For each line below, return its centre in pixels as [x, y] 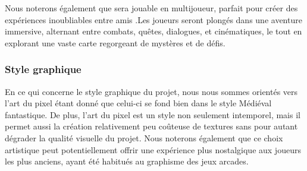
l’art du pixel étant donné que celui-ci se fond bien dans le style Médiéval [138, 103]
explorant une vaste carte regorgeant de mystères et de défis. [115, 42]
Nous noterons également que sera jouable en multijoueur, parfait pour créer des [151, 8]
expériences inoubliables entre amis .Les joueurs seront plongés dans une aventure [153, 19]
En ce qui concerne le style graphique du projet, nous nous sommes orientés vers [151, 91]
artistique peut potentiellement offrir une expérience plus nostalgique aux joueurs [153, 149]
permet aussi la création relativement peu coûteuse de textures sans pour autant [151, 126]
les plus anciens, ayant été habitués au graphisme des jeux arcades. [127, 161]
